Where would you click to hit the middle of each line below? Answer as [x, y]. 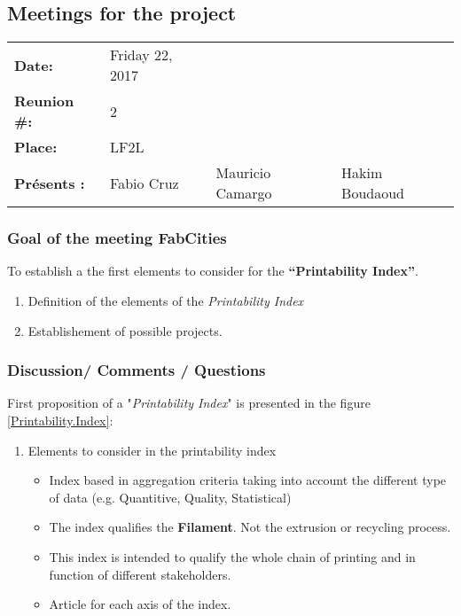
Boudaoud [373, 193]
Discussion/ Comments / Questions [137, 370]
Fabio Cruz [145, 183]
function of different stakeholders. [140, 574]
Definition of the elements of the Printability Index [166, 301]
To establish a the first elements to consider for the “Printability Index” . [213, 271]
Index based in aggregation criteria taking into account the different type [248, 480]
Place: [36, 147]
